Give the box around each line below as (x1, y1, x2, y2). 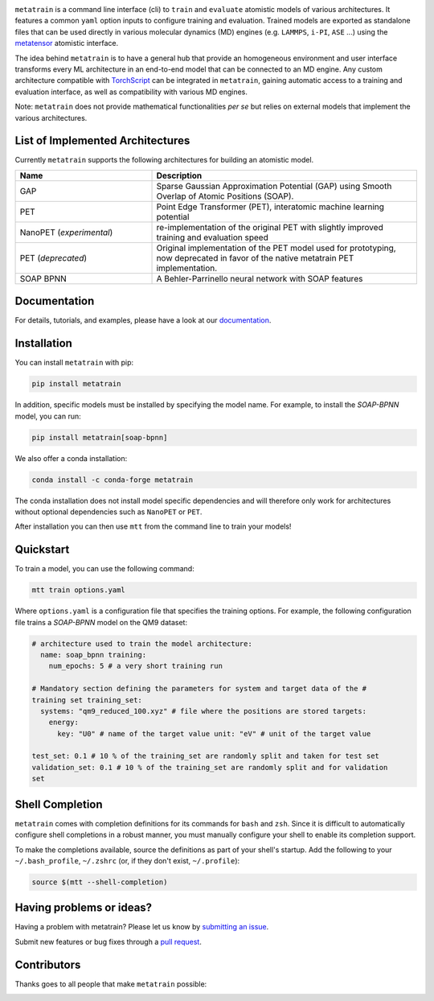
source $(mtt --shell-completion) (31, 877, 168, 887)
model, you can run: (14, 411, 82, 421)
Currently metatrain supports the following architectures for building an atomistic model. (14, 155, 314, 165)
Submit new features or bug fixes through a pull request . (14, 937, 203, 946)
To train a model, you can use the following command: (14, 564, 194, 574)
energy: (48, 718, 80, 727)
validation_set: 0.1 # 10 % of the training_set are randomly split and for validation (31, 763, 388, 772)
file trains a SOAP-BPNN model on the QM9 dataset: (14, 617, 188, 627)
